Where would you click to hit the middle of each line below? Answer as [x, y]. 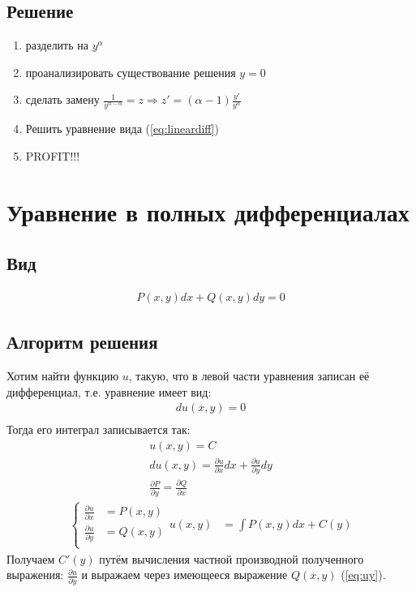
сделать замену [62, 99]
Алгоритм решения [82, 342]
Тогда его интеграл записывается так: [99, 429]
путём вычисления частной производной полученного [232, 558]
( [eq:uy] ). [363, 575]
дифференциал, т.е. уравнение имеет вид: [109, 391]
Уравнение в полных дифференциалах [208, 211]
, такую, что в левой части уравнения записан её [249, 376]
